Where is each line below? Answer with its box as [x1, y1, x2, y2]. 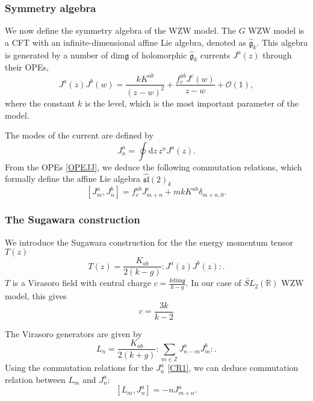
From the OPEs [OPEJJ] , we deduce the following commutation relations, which [5, 160, 302, 173]
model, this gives [5, 290, 67, 302]
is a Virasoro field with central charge [12, 276, 151, 289]
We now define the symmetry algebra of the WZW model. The [5, 24, 236, 37]
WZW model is [248, 24, 305, 37]
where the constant [5, 96, 75, 109]
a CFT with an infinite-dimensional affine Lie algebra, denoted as [5, 36, 246, 48]
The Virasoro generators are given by [5, 327, 142, 340]
